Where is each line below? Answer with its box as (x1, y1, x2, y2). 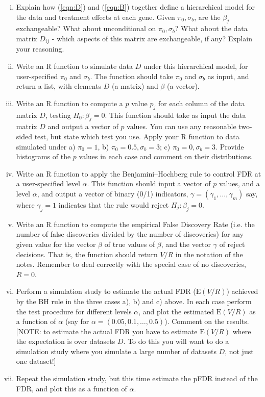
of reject (219, 238, 245, 249)
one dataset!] (16, 356, 56, 366)
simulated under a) (16, 141, 76, 152)
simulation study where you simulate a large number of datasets (16, 345, 216, 356)
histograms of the (16, 151, 71, 162)
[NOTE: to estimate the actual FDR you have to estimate (16, 326, 198, 336)
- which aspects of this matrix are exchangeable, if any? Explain (52, 33, 252, 43)
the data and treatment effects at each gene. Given (16, 11, 175, 22)
